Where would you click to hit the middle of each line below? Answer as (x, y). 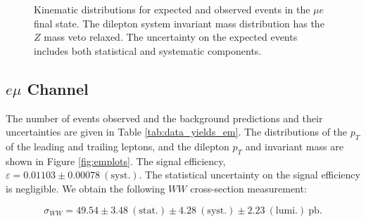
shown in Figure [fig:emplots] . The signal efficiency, (116, 161)
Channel (58, 88)
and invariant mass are (294, 146)
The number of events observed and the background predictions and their (164, 118)
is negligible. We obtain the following (86, 188)
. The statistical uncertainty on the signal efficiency (250, 175)
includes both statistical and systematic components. (148, 50)
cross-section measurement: (248, 188)
